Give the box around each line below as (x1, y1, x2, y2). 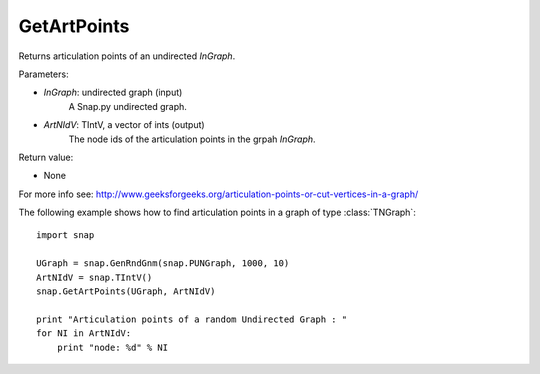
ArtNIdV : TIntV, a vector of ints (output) (43, 119, 205, 131)
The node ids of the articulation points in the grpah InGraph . (68, 133, 316, 145)
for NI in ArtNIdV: (36, 328, 132, 339)
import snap (36, 230, 95, 241)
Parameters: (18, 68, 69, 80)
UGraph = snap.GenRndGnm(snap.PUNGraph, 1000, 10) (36, 258, 290, 269)
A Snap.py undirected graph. (68, 100, 187, 112)
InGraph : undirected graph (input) (43, 86, 183, 99)
